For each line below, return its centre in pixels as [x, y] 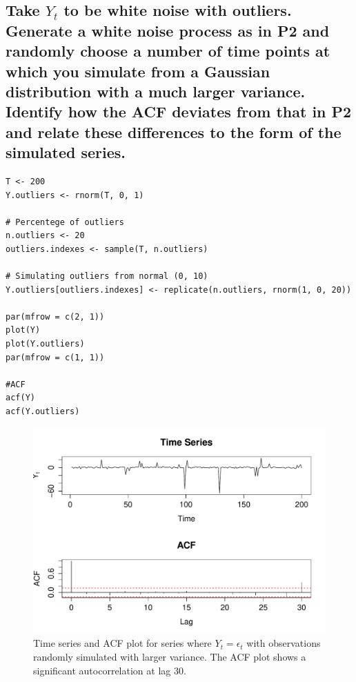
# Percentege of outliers [65, 222]
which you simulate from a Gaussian [138, 71]
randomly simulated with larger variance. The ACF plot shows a [170, 656]
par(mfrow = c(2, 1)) [55, 316]
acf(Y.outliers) [43, 412]
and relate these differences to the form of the [174, 131]
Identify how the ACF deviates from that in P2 [179, 111]
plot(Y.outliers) [45, 344]
